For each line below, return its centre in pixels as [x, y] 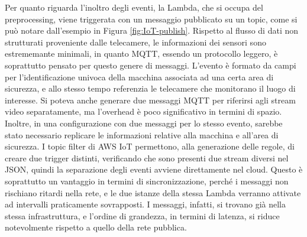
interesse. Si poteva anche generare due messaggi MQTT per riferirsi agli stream [150, 100]
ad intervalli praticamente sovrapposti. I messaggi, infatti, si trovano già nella [145, 204]
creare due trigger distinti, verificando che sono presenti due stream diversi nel [147, 158]
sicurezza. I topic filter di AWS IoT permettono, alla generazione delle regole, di [150, 146]
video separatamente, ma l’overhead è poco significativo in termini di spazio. [143, 111]
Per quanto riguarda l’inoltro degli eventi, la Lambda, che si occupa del [134, 7]
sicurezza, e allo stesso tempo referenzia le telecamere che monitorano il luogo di [150, 88]
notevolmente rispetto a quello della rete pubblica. [96, 227]
